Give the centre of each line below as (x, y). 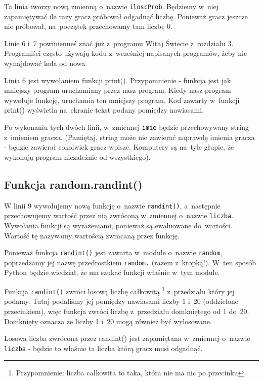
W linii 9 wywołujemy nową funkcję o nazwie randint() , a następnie (112, 205)
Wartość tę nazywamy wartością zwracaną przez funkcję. (92, 235)
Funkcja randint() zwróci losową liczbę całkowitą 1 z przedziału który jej (119, 290)
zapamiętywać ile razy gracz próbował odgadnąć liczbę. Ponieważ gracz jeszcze (126, 16)
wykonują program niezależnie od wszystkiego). (77, 157)
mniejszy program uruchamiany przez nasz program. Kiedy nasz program (118, 90)
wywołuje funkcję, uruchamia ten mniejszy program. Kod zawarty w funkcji (122, 100)
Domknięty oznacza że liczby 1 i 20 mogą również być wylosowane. (108, 321)
